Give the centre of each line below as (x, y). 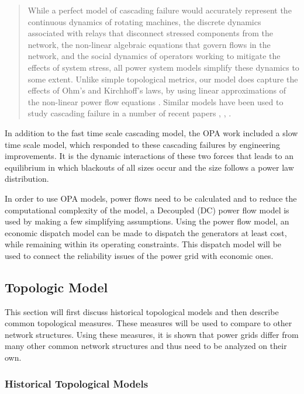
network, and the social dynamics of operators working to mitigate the (154, 56)
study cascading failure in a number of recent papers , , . (129, 113)
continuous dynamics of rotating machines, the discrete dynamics (144, 21)
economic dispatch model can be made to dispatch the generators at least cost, (146, 232)
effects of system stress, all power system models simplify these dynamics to (163, 67)
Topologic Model (56, 287)
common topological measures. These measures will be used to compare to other (148, 323)
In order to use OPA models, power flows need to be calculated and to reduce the (151, 198)
